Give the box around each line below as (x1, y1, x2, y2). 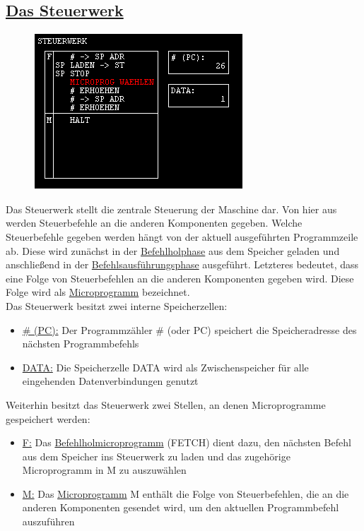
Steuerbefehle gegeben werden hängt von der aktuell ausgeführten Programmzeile (6, 229, 358, 244)
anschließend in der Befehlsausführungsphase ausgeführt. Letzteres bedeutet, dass (6, 257, 359, 272)
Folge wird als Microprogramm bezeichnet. (6, 285, 190, 299)
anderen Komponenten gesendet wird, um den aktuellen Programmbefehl (22, 500, 339, 515)
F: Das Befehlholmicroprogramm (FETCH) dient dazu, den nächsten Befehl (22, 435, 351, 450)
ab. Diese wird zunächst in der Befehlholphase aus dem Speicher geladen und (6, 243, 340, 258)
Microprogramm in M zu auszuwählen (22, 463, 187, 477)
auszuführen (22, 514, 75, 529)
